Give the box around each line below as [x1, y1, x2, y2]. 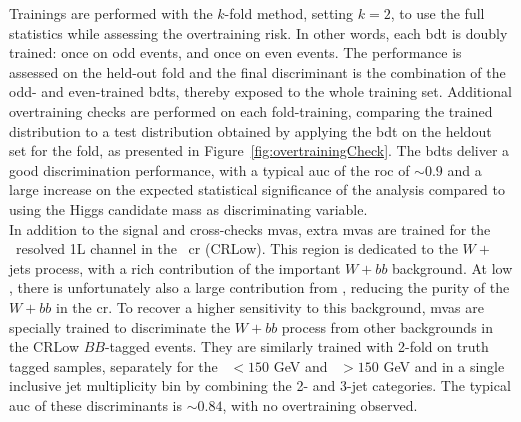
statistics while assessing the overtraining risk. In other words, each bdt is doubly [9, 22, 508, 43]
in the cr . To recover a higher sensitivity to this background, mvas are [56, 296, 484, 317]
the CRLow [9, 336, 79, 357]
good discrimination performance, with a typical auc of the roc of [9, 159, 410, 180]
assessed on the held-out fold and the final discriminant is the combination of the [9, 61, 506, 82]
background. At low [392, 257, 513, 278]
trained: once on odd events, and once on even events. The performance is [9, 42, 462, 63]
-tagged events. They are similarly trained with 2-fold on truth [104, 336, 489, 357]
